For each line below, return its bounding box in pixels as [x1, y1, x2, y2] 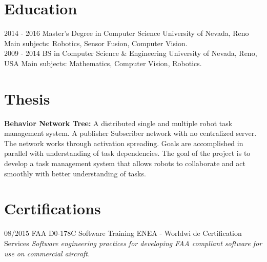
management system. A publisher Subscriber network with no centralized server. [4, 128, 257, 138]
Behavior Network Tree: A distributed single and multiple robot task [4, 117, 233, 128]
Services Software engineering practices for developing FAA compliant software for [4, 237, 262, 248]
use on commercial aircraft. [4, 248, 90, 258]
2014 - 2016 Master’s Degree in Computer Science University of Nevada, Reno [4, 28, 249, 38]
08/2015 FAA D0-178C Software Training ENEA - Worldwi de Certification [4, 228, 242, 238]
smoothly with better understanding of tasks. [4, 168, 146, 178]
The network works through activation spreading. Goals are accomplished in [4, 137, 243, 148]
